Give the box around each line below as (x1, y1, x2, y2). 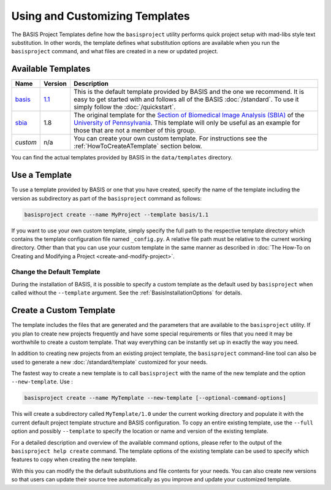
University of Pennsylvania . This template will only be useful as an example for (74, 118, 300, 127)
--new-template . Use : (11, 378, 73, 386)
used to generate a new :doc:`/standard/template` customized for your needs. (11, 358, 208, 366)
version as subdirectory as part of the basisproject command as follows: (11, 194, 202, 202)
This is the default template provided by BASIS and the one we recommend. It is (74, 88, 305, 96)
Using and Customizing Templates (11, 9, 190, 23)
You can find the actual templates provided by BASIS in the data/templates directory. (11, 154, 233, 161)
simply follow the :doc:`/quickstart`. (74, 103, 176, 112)
